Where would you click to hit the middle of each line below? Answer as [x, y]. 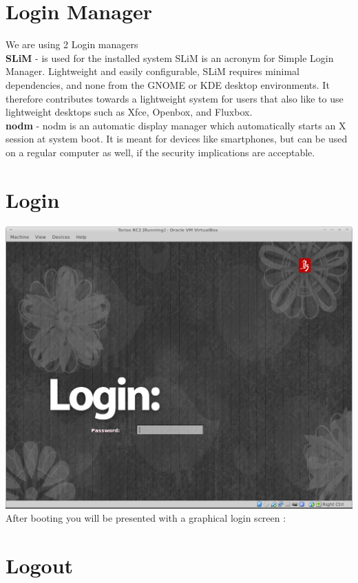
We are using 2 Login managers [72, 44]
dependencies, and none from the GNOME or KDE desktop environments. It [168, 84]
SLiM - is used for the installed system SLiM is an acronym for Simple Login [170, 57]
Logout [40, 565]
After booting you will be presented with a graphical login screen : [146, 518]
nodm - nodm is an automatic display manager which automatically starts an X [176, 125]
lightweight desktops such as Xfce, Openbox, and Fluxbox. [129, 112]
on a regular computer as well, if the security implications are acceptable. [160, 152]
